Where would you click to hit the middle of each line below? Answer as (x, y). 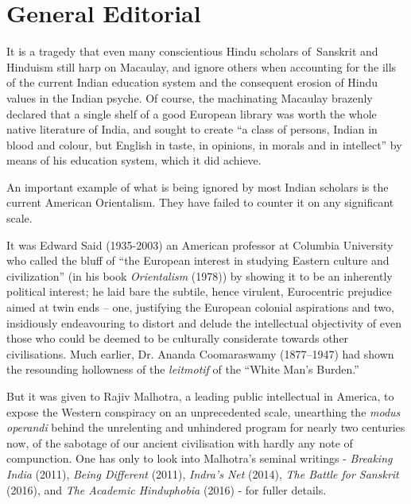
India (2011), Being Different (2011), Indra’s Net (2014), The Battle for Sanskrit (203, 473)
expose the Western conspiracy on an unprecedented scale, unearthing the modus (204, 411)
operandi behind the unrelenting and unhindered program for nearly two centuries (206, 427)
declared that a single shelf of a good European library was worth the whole (192, 113)
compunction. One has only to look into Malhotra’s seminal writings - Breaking (200, 458)
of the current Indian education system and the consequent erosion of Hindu (192, 82)
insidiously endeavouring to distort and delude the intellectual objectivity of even (204, 322)
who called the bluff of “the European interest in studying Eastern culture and (198, 260)
